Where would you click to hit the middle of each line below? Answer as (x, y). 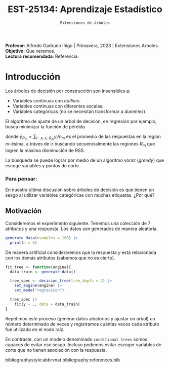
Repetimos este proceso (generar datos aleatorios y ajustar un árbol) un (80, 318)
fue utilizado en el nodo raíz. (35, 329)
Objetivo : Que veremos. (30, 51)
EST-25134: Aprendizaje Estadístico (85, 9)
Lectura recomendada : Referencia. (42, 56)
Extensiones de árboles (85, 23)
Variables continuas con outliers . (47, 100)
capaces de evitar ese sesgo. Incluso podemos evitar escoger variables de (83, 344)
